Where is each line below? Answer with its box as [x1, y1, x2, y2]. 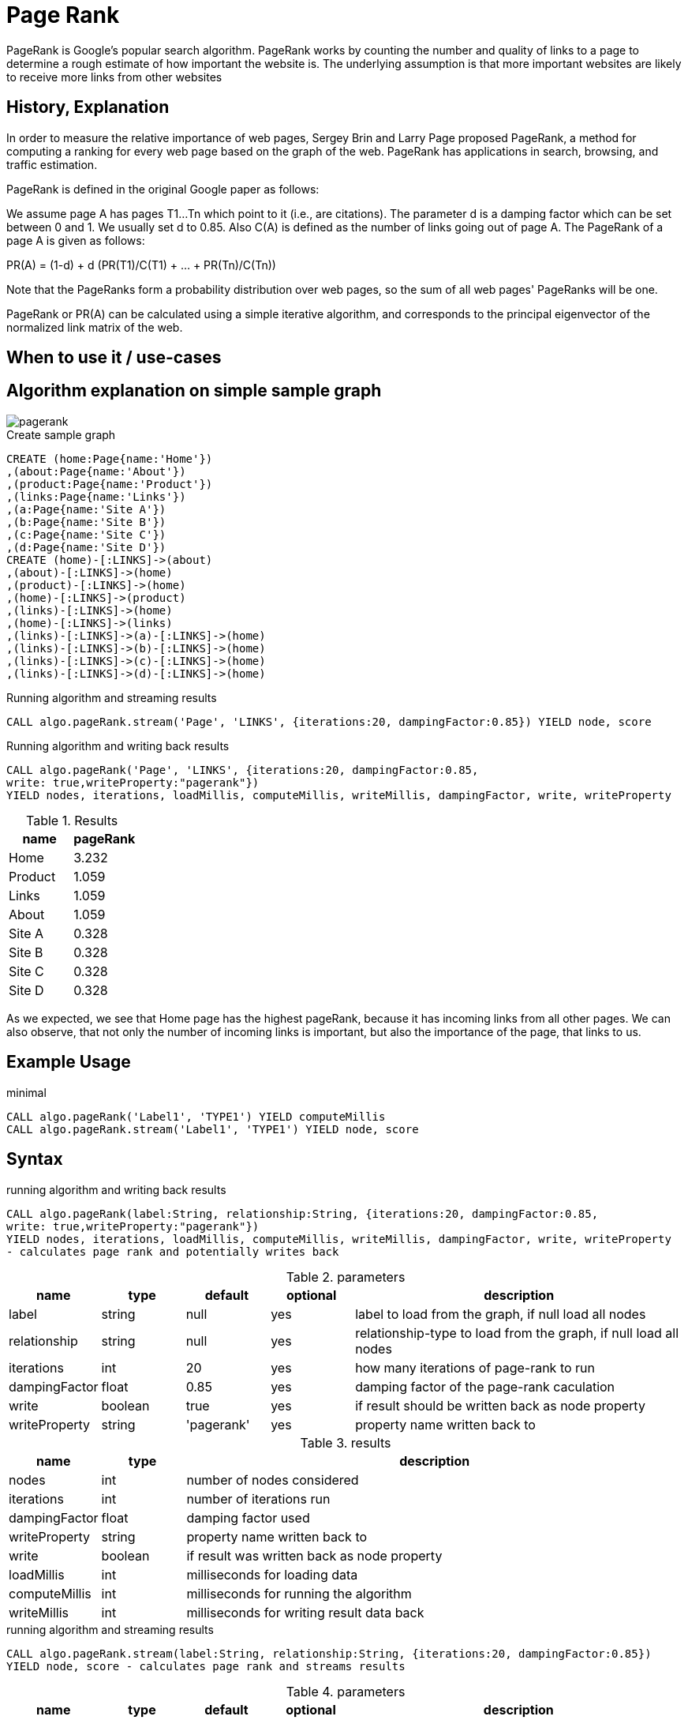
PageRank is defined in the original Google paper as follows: [6, 182, 320, 196]
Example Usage [6, 1052, 131, 1072]
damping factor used [186, 1509, 310, 1526]
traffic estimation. [6, 157, 98, 171]
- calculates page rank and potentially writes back [6, 1245, 339, 1258]
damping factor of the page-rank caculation [355, 1378, 615, 1395]
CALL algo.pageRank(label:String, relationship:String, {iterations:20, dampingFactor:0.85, [6, 1207, 599, 1220]
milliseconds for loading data [186, 1566, 358, 1583]
